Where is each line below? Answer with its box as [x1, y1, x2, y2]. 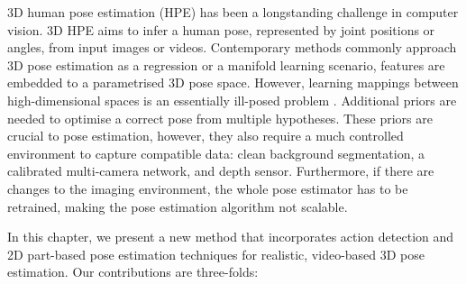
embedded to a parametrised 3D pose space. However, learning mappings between [7, 73, 459, 92]
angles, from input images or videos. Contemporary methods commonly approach [7, 38, 457, 57]
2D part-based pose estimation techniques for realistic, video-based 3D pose [7, 244, 425, 263]
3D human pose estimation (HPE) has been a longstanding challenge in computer [7, 3, 459, 21]
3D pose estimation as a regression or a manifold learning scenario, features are [7, 55, 445, 74]
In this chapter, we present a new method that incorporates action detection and [7, 227, 454, 246]
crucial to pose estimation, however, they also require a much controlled [7, 126, 404, 145]
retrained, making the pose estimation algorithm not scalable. [7, 197, 348, 215]
